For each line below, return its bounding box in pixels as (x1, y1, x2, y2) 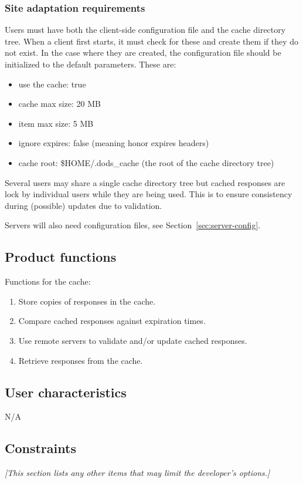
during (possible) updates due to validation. (5, 199, 162, 211)
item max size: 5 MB (18, 117, 94, 129)
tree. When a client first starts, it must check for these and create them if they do (5, 35, 299, 47)
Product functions (5, 248, 117, 266)
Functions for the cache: (5, 275, 91, 288)
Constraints (5, 439, 76, 457)
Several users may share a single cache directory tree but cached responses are (5, 176, 285, 188)
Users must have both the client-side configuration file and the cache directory (5, 23, 286, 36)
